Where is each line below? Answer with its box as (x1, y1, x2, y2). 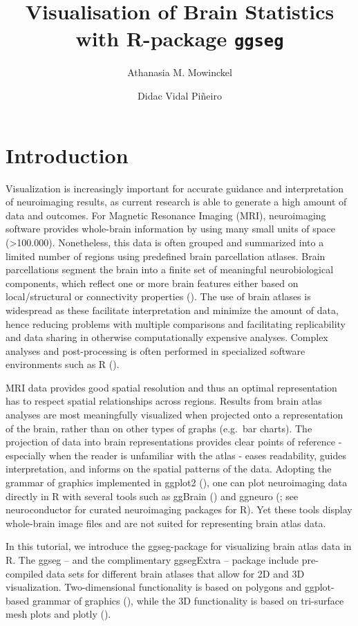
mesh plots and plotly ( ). (6, 607, 111, 621)
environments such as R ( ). (6, 357, 120, 371)
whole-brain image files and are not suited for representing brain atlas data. (6, 515, 326, 530)
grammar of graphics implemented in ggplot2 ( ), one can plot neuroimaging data (6, 475, 348, 490)
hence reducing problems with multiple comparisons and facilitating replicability (6, 316, 346, 331)
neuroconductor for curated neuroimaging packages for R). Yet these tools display (6, 502, 352, 517)
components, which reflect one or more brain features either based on (6, 275, 299, 290)
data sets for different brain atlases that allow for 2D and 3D (46, 566, 305, 580)
